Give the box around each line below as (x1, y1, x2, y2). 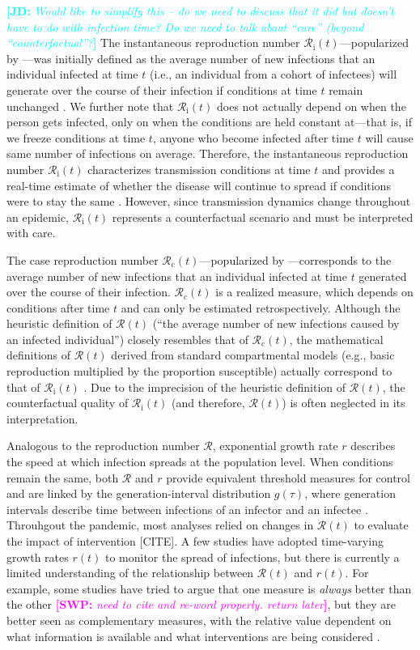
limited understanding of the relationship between (6, 564, 254, 581)
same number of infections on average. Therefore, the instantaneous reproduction (6, 145, 409, 162)
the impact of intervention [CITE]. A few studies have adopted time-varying (6, 533, 384, 549)
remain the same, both (6, 469, 119, 486)
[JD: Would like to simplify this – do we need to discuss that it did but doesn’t (6, 2, 394, 19)
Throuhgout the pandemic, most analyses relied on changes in (6, 516, 314, 533)
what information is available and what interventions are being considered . (6, 627, 380, 644)
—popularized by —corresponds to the (199, 251, 392, 268)
